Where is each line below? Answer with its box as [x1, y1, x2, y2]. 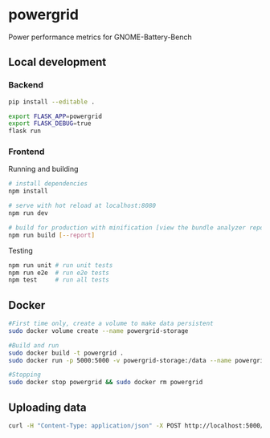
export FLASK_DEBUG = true [8, 120, 92, 128]
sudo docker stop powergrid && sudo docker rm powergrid [8, 379, 203, 387]
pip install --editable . [8, 98, 95, 106]
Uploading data [8, 400, 87, 414]
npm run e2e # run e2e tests [8, 269, 110, 277]
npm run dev [8, 209, 48, 217]
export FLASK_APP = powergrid [8, 112, 103, 120]
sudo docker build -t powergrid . [8, 349, 125, 357]
